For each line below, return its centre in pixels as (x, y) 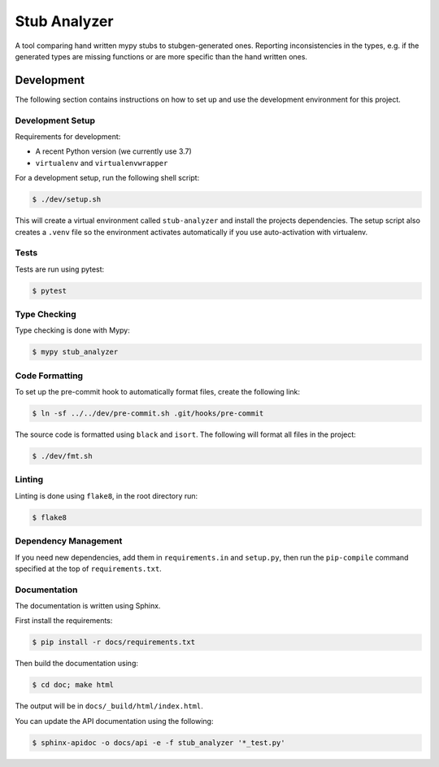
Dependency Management (69, 541)
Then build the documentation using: (76, 664)
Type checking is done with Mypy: (72, 330)
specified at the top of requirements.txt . (88, 569)
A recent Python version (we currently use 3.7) (114, 151)
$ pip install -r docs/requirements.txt (113, 642)
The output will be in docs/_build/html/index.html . (109, 706)
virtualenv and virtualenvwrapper (102, 163)
